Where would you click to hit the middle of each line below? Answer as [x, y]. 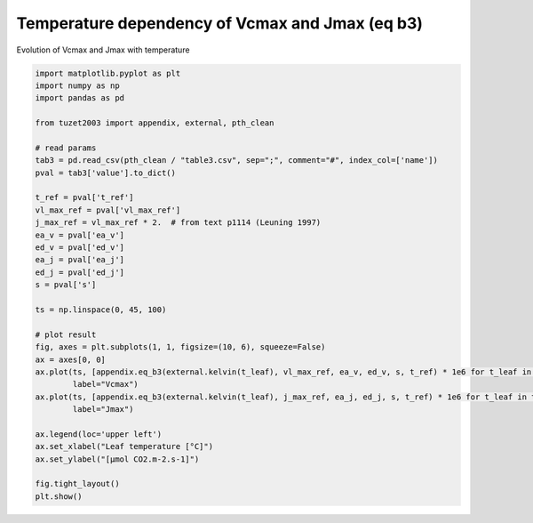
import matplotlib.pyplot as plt [108, 73]
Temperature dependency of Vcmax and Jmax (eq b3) [220, 23]
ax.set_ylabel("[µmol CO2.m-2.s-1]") [117, 459]
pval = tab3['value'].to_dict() [106, 173]
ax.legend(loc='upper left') [99, 434]
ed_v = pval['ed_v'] [80, 248]
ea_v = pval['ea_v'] [80, 235]
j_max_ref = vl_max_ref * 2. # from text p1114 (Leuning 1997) [178, 223]
